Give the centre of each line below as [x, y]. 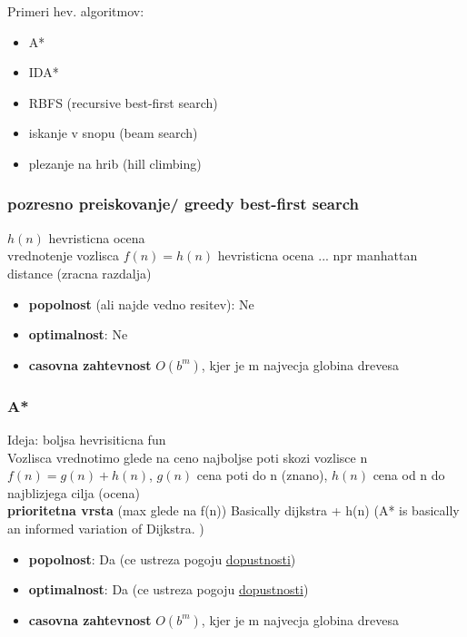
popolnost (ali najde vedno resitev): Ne [141, 304]
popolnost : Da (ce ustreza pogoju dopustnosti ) [162, 559]
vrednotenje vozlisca [64, 255]
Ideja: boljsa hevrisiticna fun [87, 439]
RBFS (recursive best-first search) [123, 102]
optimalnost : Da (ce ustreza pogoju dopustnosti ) [169, 589]
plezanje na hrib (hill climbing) [115, 163]
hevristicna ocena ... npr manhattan [318, 255]
